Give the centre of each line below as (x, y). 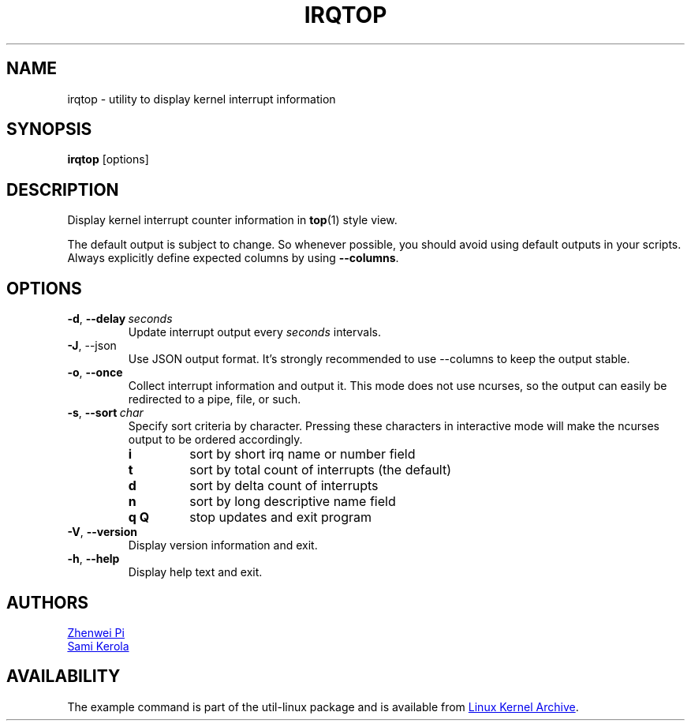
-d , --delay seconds (120, 319)
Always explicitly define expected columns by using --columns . (233, 258)
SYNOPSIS (49, 129)
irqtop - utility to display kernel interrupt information (202, 99)
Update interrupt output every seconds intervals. (254, 332)
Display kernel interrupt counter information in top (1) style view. (232, 220)
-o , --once (95, 373)
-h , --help (93, 559)
